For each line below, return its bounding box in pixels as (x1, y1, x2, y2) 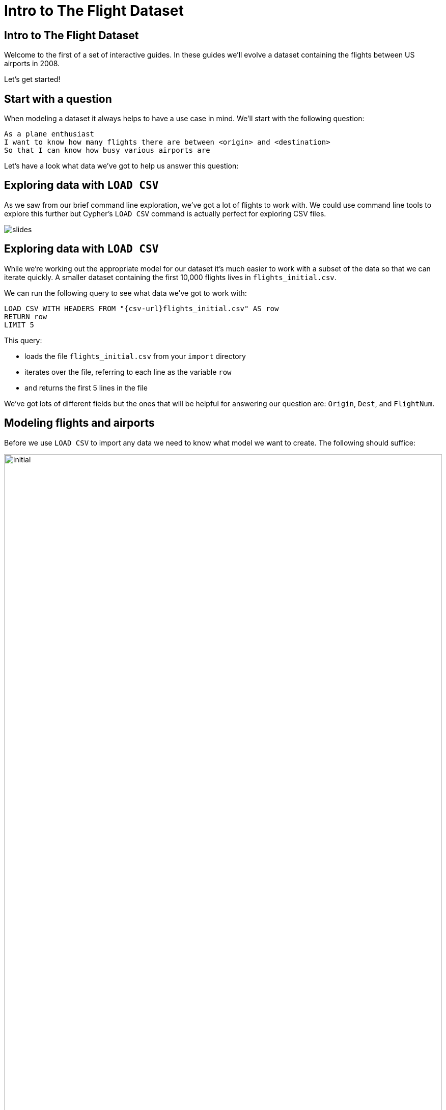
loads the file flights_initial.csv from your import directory (24, 351, 246, 360)
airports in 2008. (4, 59, 60, 68)
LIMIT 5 (4, 320, 35, 329)
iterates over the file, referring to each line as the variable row (24, 367, 232, 376)
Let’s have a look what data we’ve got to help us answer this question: (4, 161, 239, 171)
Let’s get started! (4, 75, 61, 84)
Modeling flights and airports (4, 417, 155, 430)
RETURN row (4, 312, 47, 321)
